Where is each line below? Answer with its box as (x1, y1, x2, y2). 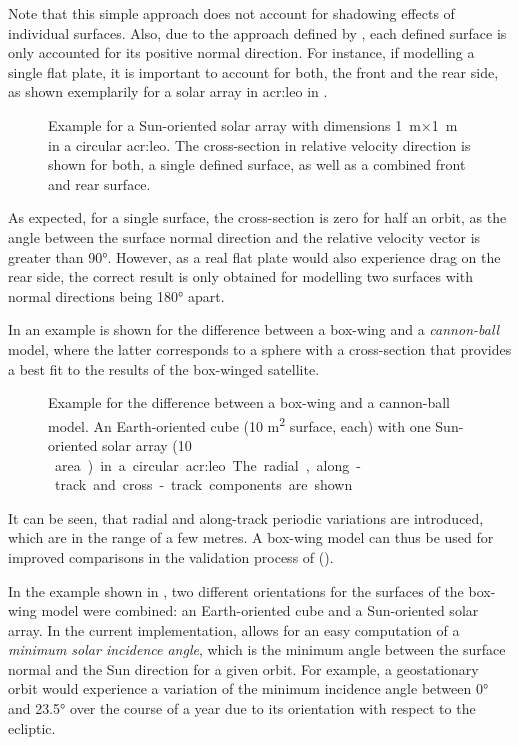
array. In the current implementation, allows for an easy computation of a (8, 619, 460, 640)
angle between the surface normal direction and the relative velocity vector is (8, 226, 481, 247)
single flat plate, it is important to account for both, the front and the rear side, (8, 61, 499, 82)
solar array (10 (102, 434, 192, 455)
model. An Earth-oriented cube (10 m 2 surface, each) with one (48, 412, 431, 436)
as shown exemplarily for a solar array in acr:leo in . (8, 81, 328, 102)
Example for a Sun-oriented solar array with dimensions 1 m (48, 114, 421, 135)
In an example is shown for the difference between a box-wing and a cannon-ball (8, 319, 500, 340)
